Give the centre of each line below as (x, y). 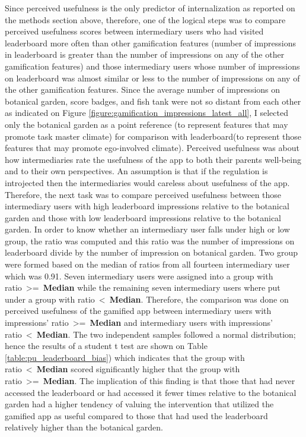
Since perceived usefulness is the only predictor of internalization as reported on (150, 8)
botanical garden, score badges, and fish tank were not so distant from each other (153, 101)
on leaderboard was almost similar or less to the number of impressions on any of (152, 78)
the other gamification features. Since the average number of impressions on (143, 89)
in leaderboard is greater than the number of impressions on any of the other (145, 54)
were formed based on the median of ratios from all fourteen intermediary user (147, 264)
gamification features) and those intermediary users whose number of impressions (152, 66)
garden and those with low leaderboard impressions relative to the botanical (143, 217)
